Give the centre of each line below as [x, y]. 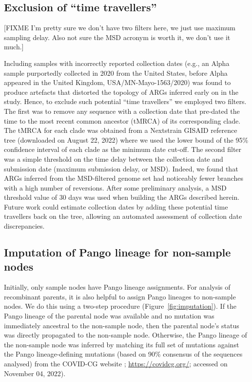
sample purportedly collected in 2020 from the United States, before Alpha [116, 73]
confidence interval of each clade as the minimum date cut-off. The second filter [123, 149]
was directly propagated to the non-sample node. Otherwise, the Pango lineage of [126, 335]
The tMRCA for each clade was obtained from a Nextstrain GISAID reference [121, 130]
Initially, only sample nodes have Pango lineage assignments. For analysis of [117, 287]
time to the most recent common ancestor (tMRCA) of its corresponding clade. [122, 120]
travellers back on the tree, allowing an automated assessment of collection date [123, 216]
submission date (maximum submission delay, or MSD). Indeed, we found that [121, 168]
